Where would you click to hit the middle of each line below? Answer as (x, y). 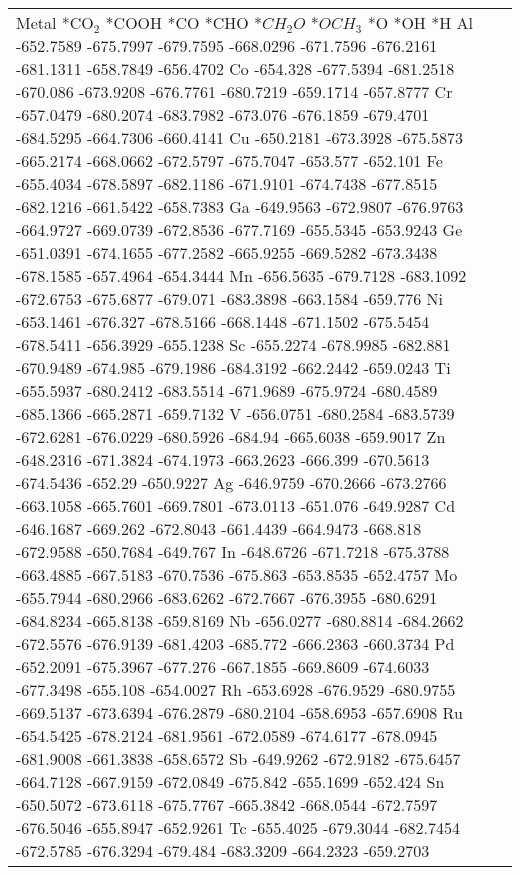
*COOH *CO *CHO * (184, 22)
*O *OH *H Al (420, 22)
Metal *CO (55, 22)
